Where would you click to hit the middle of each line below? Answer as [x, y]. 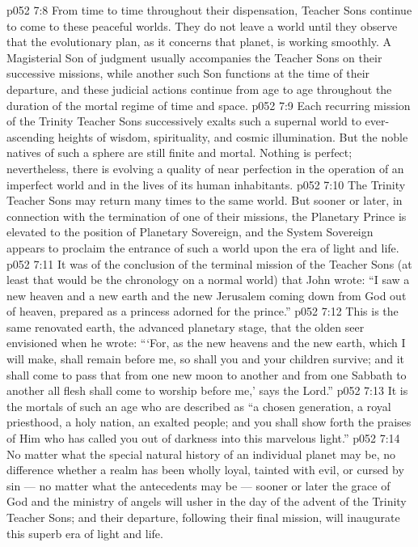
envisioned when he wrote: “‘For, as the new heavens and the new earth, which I [206, 343]
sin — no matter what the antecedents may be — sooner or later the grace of [198, 485]
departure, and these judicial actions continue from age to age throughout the [199, 89]
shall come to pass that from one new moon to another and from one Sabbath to [207, 374]
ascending [31, 136]
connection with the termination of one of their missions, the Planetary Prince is [207, 216]
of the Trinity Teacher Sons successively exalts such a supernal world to [184, 121]
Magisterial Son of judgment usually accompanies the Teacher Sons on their [194, 57]
